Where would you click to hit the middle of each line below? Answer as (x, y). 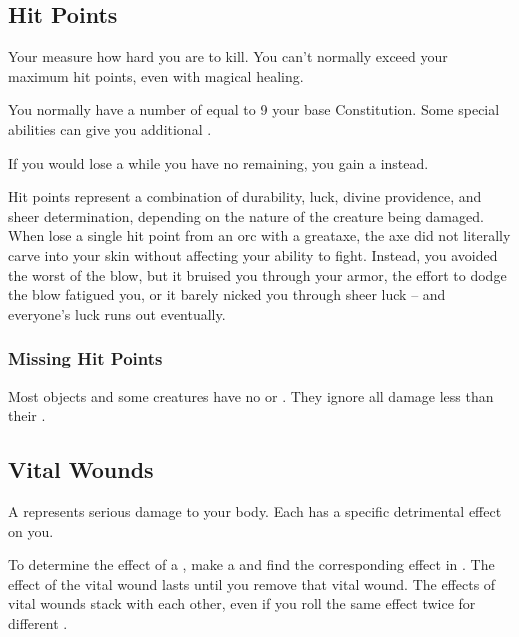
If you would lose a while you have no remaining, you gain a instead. (218, 162)
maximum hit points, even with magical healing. (156, 75)
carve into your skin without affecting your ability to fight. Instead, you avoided (253, 254)
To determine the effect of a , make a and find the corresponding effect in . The (251, 564)
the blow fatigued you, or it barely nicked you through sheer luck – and (227, 294)
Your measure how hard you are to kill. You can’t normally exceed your (228, 56)
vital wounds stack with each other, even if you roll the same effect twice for (242, 603)
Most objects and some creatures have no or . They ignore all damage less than (251, 395)
